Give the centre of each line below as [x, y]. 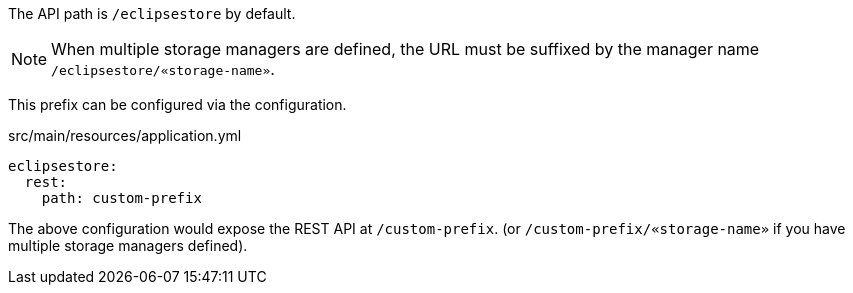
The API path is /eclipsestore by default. [152, 13]
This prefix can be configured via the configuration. [177, 104]
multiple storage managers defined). [128, 245]
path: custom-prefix [121, 198]
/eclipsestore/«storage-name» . [163, 69]
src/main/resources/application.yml [125, 135]
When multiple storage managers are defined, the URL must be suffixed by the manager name [405, 49]
